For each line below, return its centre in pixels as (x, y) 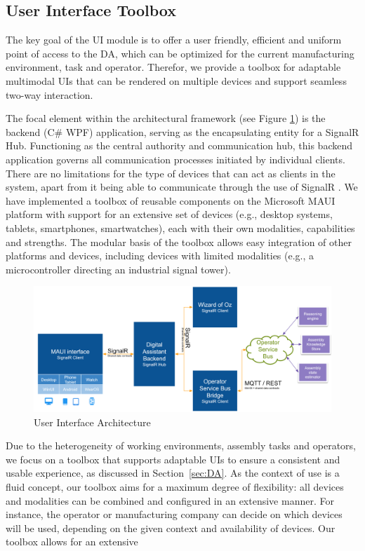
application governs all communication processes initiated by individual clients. (175, 159)
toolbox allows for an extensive (72, 542)
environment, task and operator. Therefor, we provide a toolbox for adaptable (173, 67)
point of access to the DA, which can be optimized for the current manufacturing (180, 53)
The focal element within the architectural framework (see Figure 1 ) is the (166, 118)
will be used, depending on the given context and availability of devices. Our (171, 528)
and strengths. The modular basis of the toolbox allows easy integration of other (179, 242)
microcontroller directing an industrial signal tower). (118, 269)
